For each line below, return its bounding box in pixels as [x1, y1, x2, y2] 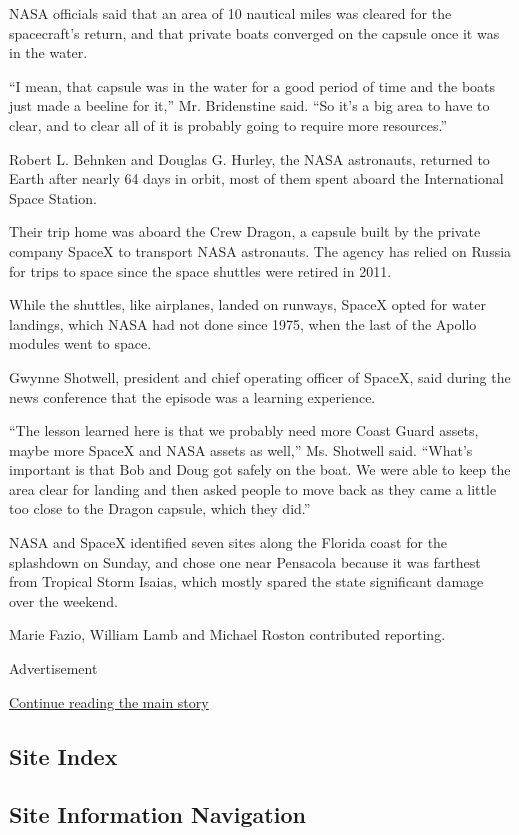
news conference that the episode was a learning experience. [9, 386, 376, 407]
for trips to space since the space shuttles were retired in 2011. [9, 260, 392, 281]
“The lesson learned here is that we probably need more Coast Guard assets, [9, 420, 479, 441]
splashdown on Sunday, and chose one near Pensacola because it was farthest [9, 551, 481, 572]
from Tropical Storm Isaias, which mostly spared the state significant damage [9, 571, 484, 592]
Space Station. [9, 187, 97, 208]
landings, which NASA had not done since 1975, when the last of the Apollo [9, 313, 477, 334]
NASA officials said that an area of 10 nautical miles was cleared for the [9, 3, 452, 23]
